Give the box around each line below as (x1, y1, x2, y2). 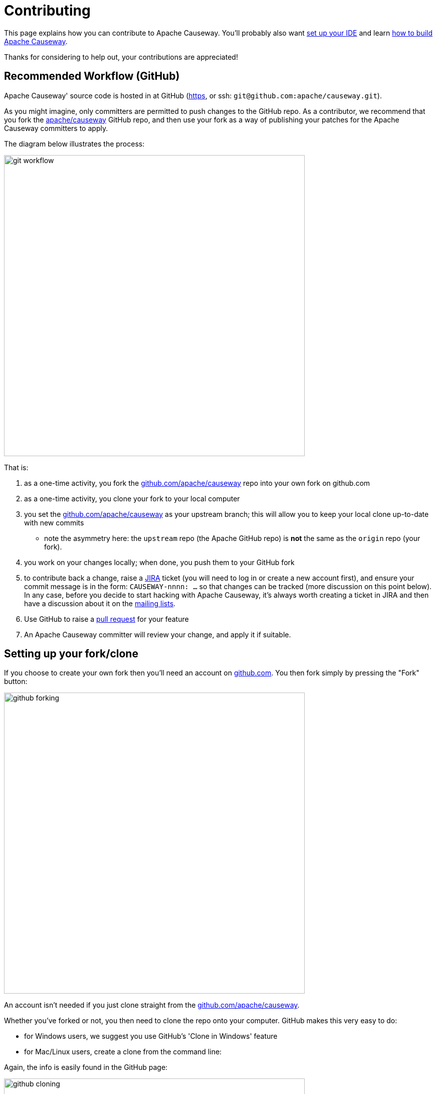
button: (4, 677, 28, 686)
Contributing (4, 2, 91, 19)
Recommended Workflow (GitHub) (4, 70, 180, 83)
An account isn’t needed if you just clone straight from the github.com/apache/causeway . (4, 1001, 300, 1010)
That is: (4, 463, 29, 472)
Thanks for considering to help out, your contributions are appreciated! (4, 52, 238, 61)
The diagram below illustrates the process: (4, 139, 145, 148)
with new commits (24, 518, 84, 527)
